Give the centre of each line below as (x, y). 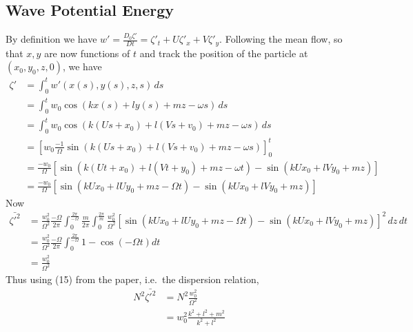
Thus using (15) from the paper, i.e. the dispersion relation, (132, 279)
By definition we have (51, 39)
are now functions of (87, 53)
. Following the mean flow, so (281, 39)
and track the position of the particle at (224, 53)
